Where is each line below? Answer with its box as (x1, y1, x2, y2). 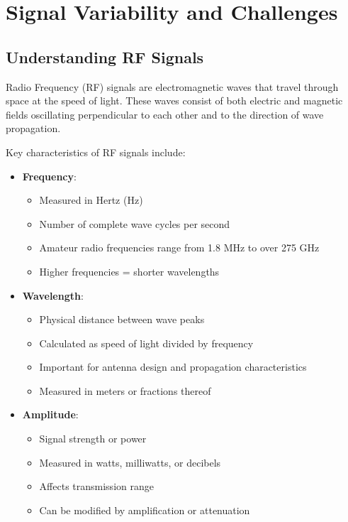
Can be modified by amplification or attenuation (39, 502, 250, 517)
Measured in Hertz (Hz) (39, 192, 143, 207)
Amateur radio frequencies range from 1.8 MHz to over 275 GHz (39, 240, 320, 255)
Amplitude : (22, 407, 79, 422)
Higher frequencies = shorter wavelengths (39, 263, 220, 278)
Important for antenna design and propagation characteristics (39, 359, 307, 374)
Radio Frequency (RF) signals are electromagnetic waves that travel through (6, 79, 339, 94)
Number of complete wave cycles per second (39, 216, 230, 231)
